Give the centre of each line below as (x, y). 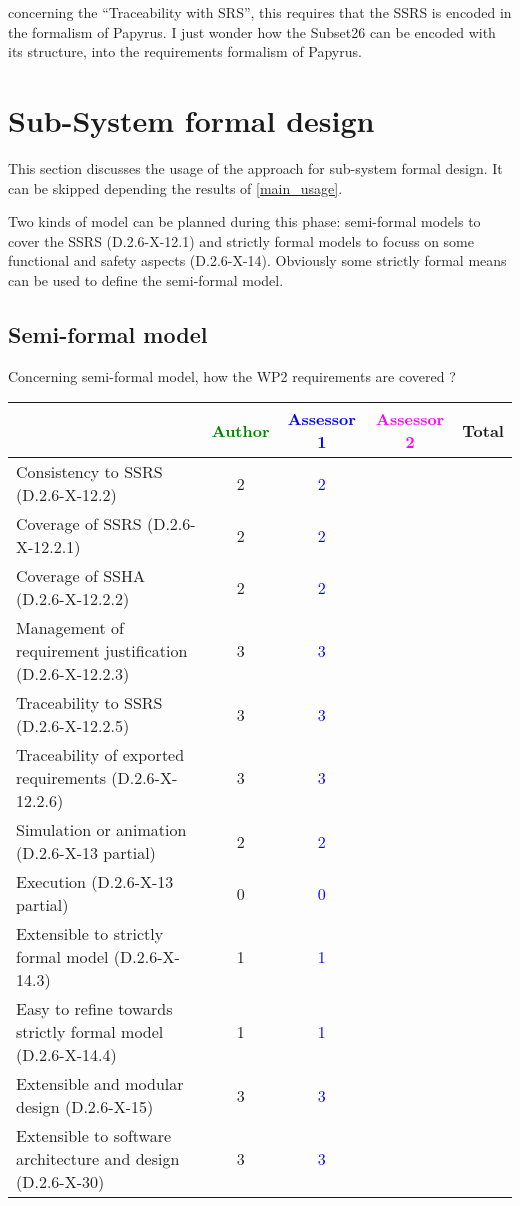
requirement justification (102, 651)
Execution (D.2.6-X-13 (95, 882)
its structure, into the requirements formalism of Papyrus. (185, 51)
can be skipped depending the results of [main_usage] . (175, 187)
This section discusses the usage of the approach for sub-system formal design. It (255, 167)
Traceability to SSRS (89, 703)
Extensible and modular (100, 1084)
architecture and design (98, 1159)
